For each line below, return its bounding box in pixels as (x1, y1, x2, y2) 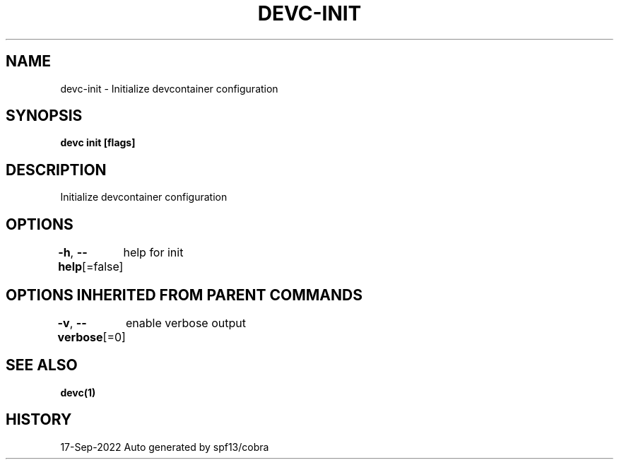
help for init (123, 245, 184, 260)
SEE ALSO (6, 356, 78, 375)
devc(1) (60, 386, 96, 399)
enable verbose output (125, 315, 246, 330)
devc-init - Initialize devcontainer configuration (60, 82, 278, 95)
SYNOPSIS (6, 107, 83, 125)
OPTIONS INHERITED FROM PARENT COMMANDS (6, 286, 362, 304)
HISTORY (6, 411, 72, 429)
